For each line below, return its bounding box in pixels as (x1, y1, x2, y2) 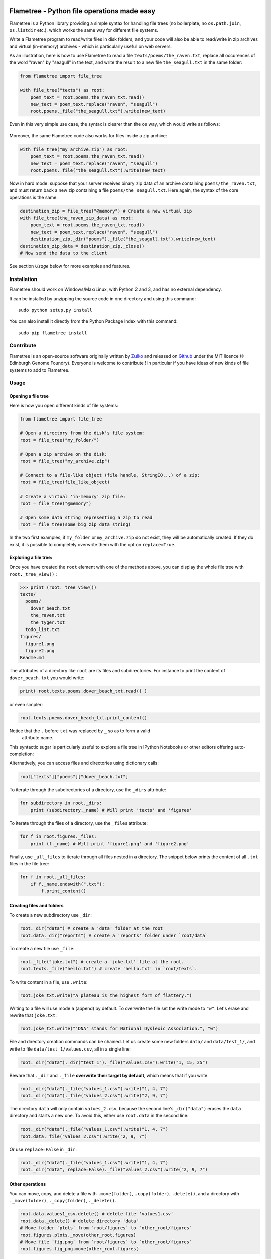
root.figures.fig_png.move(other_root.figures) (20, 1246, 139, 1252)
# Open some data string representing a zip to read (20, 515, 153, 521)
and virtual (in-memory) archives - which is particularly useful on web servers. (9, 43, 172, 49)
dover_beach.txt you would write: (9, 675, 85, 681)
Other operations (9, 1181, 46, 1187)
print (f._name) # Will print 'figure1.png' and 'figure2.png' (30, 841, 190, 847)
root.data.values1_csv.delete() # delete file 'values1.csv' (20, 1211, 174, 1217)
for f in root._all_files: (20, 874, 86, 880)
